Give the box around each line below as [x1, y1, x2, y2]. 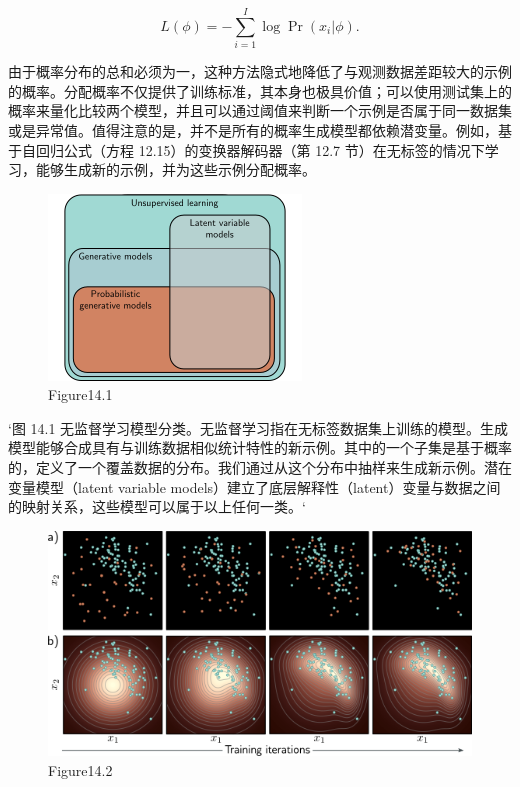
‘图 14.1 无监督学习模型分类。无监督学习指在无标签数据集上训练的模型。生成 [8, 417, 509, 438]
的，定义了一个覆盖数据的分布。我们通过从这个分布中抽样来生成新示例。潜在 [8, 457, 512, 478]
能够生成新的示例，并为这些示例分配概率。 [35, 159, 316, 180]
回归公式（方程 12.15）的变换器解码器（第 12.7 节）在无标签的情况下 [35, 139, 485, 160]
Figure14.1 [48, 384, 113, 405]
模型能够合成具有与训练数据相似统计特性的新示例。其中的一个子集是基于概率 [8, 437, 512, 458]
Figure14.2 [48, 760, 113, 781]
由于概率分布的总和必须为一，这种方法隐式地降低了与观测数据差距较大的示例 [8, 61, 512, 82]
